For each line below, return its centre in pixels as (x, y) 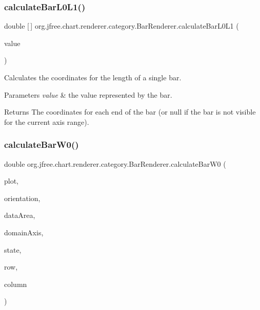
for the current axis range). (47, 121)
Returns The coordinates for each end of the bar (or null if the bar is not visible (130, 112)
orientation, (22, 198)
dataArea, (20, 215)
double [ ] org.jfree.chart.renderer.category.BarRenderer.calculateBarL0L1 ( (122, 26)
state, (13, 249)
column (16, 284)
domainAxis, (24, 232)
